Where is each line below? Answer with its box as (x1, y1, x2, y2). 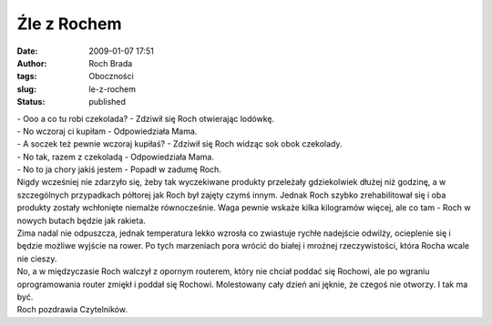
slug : (16, 83, 36, 95)
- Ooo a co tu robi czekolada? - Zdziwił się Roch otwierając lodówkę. (16, 113, 275, 124)
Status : (16, 97, 46, 107)
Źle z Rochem (16, 14, 122, 34)
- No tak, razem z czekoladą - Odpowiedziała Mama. (16, 151, 214, 162)
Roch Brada (88, 57, 133, 68)
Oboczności (88, 71, 134, 82)
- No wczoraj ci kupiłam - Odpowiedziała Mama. (16, 126, 198, 137)
